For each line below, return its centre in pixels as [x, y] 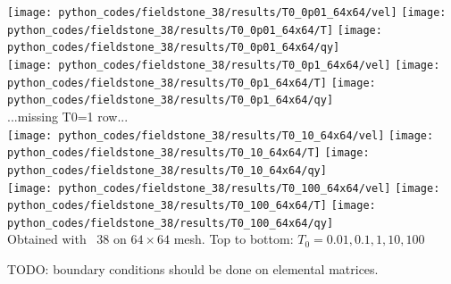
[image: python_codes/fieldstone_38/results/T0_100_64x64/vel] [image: [224, 188]
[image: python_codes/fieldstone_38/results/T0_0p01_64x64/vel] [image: [227, 13]
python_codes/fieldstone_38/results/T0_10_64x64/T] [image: [188, 153]
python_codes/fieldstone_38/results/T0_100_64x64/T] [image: [192, 206]
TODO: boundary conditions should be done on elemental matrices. [193, 269]
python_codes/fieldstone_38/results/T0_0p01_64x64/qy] [174, 48]
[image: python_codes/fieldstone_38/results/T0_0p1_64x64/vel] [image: [224, 65]
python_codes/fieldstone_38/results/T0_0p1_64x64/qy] [171, 100]
